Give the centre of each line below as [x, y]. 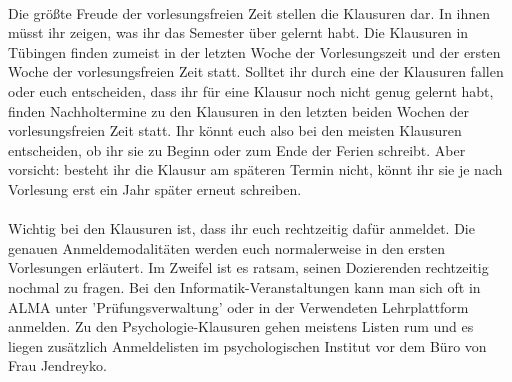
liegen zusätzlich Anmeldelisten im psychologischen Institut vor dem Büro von [247, 345]
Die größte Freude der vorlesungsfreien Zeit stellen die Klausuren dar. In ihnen [249, 12]
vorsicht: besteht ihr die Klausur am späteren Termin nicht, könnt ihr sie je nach [255, 169]
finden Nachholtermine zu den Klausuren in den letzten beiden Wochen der [239, 110]
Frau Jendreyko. [57, 365]
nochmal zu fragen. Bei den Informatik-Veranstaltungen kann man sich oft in [244, 286]
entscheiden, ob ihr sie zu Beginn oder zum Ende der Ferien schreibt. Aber [237, 149]
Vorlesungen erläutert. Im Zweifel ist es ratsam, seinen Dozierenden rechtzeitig [248, 267]
